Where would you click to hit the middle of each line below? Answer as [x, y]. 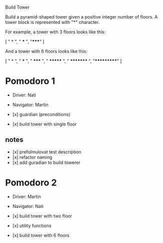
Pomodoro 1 [30, 81]
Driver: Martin [26, 196]
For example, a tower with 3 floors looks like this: [55, 32]
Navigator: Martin [30, 104]
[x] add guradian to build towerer [46, 162]
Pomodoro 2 [31, 182]
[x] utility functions [32, 225]
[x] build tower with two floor [42, 216]
